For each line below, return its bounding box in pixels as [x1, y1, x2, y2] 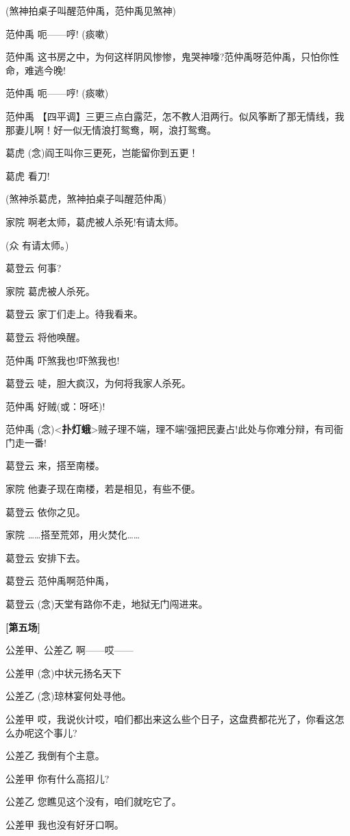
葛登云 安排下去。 [5, 550, 86, 564]
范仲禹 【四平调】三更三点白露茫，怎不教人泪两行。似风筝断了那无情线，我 [5, 108, 345, 123]
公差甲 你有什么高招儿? [5, 771, 110, 785]
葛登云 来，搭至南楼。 [5, 458, 105, 473]
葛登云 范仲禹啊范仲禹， [5, 573, 114, 588]
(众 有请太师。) [5, 237, 69, 252]
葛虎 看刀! [5, 168, 50, 182]
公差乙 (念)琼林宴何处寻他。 [5, 689, 132, 703]
